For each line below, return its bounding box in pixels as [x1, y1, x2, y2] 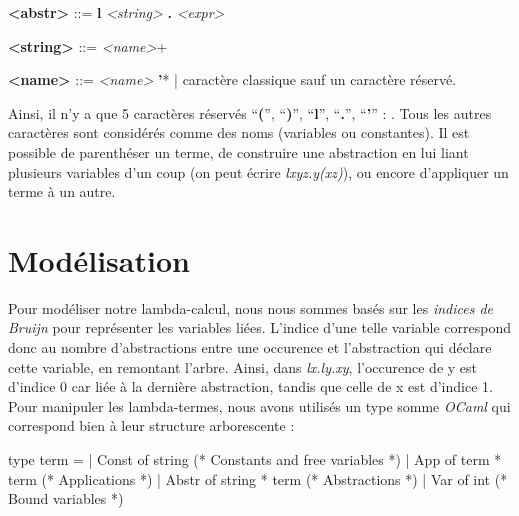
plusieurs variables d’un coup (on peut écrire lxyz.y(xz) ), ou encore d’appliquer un [8, 161, 509, 182]
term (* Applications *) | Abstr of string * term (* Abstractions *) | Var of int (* [8, 468, 508, 489]
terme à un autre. [8, 181, 116, 202]
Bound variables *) [8, 488, 124, 509]
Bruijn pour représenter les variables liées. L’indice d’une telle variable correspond [8, 317, 512, 338]
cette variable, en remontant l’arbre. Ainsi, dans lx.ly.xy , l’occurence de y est [8, 356, 477, 377]
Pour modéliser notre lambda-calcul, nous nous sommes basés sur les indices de [8, 297, 494, 318]
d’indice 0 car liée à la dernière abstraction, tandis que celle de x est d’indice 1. [8, 376, 493, 397]
